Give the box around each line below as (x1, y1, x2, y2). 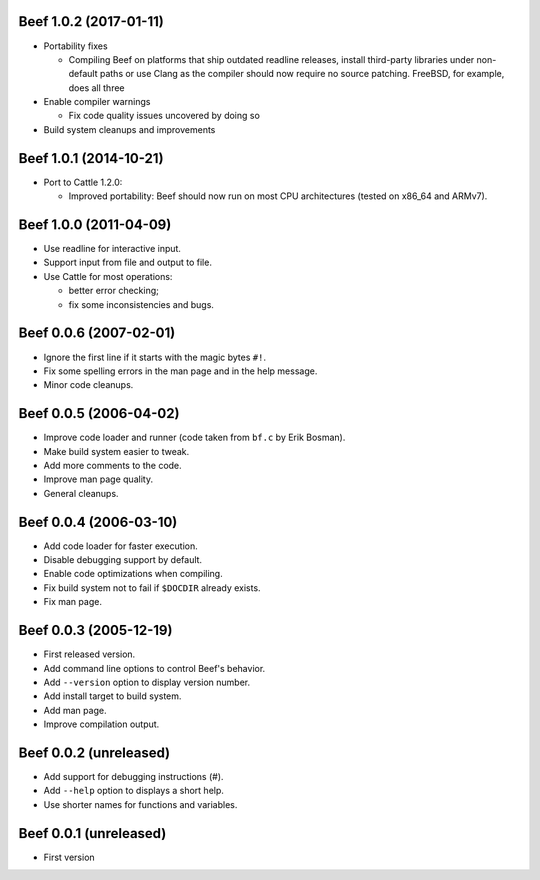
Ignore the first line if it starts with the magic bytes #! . (43, 351, 267, 363)
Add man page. (43, 704, 107, 716)
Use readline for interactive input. (43, 243, 182, 255)
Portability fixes (43, 40, 109, 52)
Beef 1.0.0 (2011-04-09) (18, 216, 172, 233)
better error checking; (68, 285, 160, 297)
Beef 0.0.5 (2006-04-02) (18, 405, 180, 422)
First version (43, 851, 95, 863)
